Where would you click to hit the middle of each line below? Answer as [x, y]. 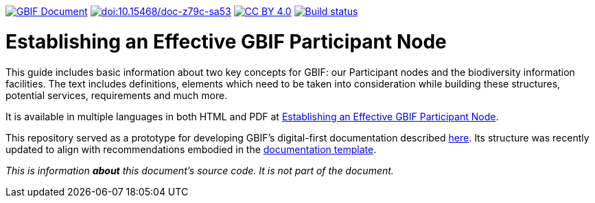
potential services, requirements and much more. [117, 95]
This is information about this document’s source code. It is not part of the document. [200, 170]
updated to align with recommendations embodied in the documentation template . [191, 149]
